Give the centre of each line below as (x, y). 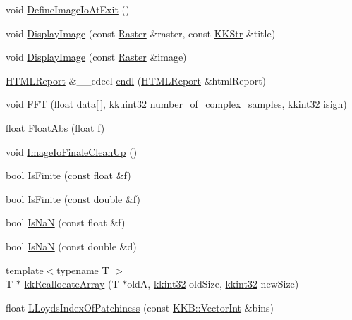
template (25, 270)
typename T (83, 270)
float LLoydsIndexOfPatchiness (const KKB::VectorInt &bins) (140, 307)
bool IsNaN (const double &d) (71, 246)
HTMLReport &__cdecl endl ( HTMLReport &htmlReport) (136, 80)
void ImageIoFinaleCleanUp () (72, 151)
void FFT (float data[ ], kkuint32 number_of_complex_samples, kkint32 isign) (176, 104)
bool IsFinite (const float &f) (68, 175)
